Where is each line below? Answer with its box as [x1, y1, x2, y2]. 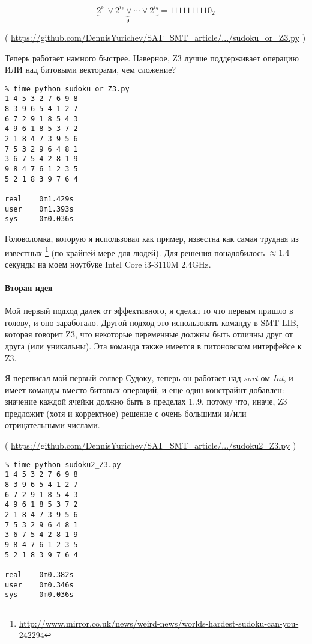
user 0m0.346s [5, 580, 74, 589]
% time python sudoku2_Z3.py [5, 460, 121, 469]
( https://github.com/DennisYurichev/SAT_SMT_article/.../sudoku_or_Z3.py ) [5, 31, 306, 43]
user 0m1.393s [5, 204, 74, 213]
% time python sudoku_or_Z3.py [5, 84, 130, 93]
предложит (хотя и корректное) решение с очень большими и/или [5, 406, 247, 419]
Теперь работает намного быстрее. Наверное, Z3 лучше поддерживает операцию [5, 51, 299, 64]
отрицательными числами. [5, 419, 100, 431]
